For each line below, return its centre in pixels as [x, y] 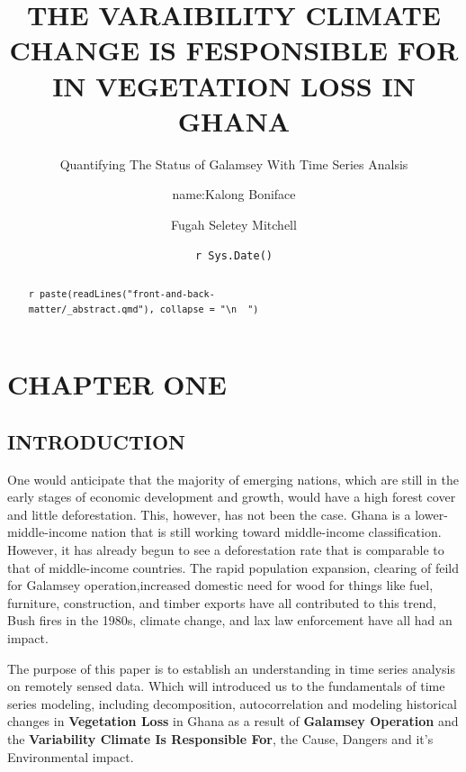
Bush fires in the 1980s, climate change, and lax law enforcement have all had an [230, 620]
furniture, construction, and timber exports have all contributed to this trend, [222, 602]
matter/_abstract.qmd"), [91, 310]
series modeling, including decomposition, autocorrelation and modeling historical [232, 703]
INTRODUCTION [97, 441]
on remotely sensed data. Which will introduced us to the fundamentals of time [226, 686]
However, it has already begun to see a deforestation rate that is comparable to [226, 549]
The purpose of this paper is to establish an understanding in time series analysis [231, 668]
